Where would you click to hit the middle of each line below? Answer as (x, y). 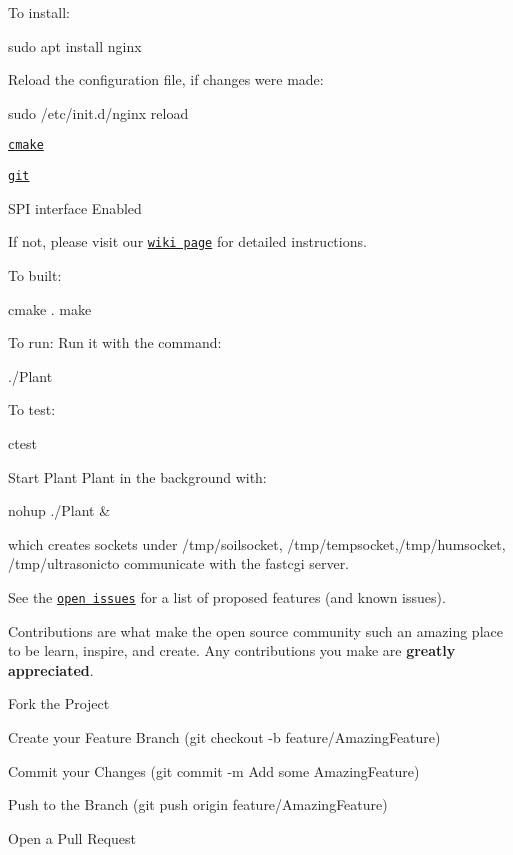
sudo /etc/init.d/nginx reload (98, 112)
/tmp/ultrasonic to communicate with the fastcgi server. (179, 563)
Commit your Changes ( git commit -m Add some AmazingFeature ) (214, 770)
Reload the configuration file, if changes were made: (166, 79)
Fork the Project (59, 703)
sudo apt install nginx (75, 45)
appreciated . (51, 669)
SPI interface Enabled (75, 207)
